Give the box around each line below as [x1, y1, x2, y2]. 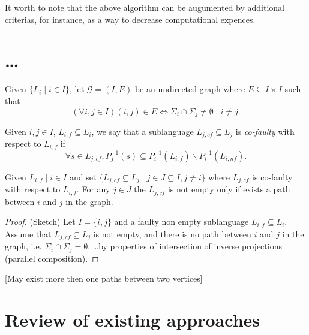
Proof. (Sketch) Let [5, 215, 76, 228]
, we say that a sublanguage [91, 125, 194, 137]
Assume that [5, 227, 52, 240]
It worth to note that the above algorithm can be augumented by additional [5, 1, 284, 13]
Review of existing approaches [5, 307, 260, 332]
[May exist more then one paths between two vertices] [5, 272, 203, 285]
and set [69, 170, 97, 183]
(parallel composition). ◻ [5, 252, 99, 264]
